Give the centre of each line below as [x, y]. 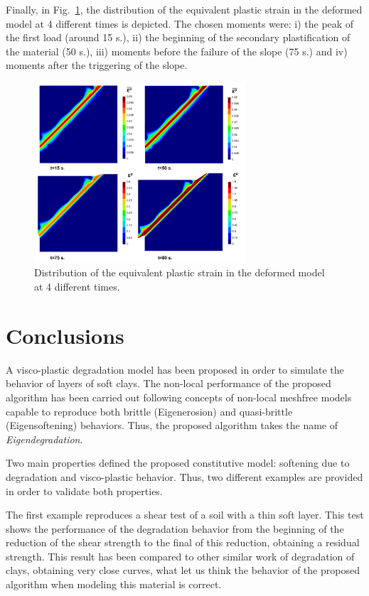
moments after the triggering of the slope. [97, 65]
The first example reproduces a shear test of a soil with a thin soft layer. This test [185, 515]
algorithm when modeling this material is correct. [114, 584]
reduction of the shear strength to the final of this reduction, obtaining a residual [183, 542]
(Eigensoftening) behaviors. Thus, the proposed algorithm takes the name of [172, 425]
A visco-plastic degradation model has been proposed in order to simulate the [175, 369]
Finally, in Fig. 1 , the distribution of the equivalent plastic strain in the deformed [184, 9]
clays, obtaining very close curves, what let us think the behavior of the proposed [183, 570]
